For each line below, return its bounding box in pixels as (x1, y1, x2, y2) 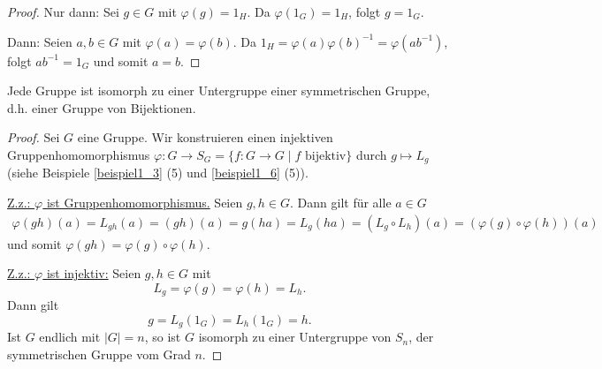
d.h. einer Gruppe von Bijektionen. (7, 98, 196, 117)
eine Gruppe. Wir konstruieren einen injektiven (77, 128, 333, 147)
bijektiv (304, 149, 347, 162)
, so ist (144, 328, 181, 346)
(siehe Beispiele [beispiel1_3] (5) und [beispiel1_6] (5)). (7, 163, 309, 182)
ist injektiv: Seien (46, 264, 141, 282)
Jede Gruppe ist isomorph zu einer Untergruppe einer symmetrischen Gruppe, (7, 81, 431, 100)
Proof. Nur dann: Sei (7, 3, 119, 20)
